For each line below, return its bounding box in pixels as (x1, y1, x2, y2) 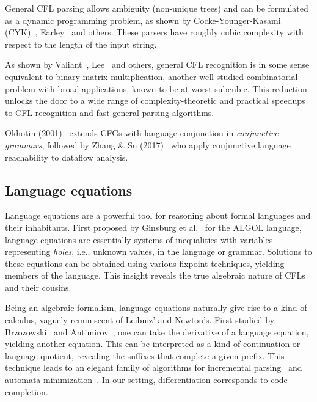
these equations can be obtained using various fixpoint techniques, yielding (5, 257, 285, 269)
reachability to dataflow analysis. (5, 150, 128, 163)
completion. (5, 385, 48, 398)
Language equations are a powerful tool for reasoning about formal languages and (5, 209, 311, 222)
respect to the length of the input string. (5, 37, 157, 50)
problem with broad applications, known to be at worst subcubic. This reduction (5, 82, 307, 95)
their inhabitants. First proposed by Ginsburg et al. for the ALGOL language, (5, 221, 302, 233)
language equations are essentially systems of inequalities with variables (5, 233, 273, 246)
